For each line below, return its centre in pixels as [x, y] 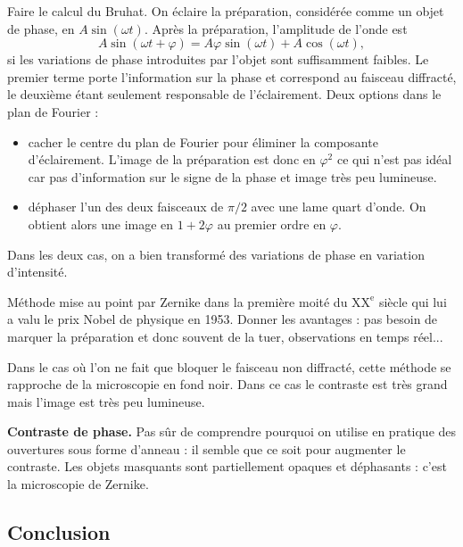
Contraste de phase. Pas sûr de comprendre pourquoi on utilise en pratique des [232, 431]
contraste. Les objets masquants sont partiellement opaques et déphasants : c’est [227, 466]
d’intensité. [37, 272]
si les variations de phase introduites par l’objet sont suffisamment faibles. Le [218, 59]
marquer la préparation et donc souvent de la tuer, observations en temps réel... [225, 336]
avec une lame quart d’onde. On [339, 207]
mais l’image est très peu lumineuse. [106, 401]
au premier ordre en [272, 224]
